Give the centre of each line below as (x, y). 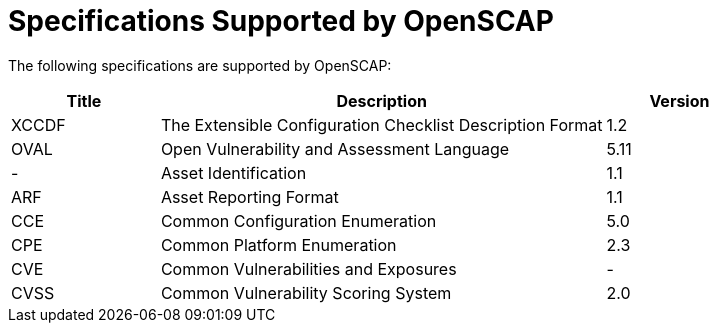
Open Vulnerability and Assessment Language (335, 148)
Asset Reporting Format (249, 196)
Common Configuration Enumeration (298, 220)
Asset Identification (233, 172)
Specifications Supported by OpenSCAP (281, 21)
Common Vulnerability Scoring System (306, 292)
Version (679, 100)
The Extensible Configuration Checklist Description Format (381, 124)
